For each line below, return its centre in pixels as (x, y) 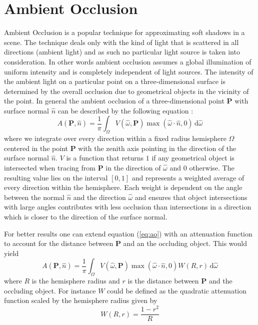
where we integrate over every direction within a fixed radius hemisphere (115, 138)
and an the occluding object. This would (185, 243)
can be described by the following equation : (125, 110)
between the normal (34, 197)
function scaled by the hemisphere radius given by (81, 300)
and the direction (99, 197)
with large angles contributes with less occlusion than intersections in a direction (128, 207)
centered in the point (36, 148)
